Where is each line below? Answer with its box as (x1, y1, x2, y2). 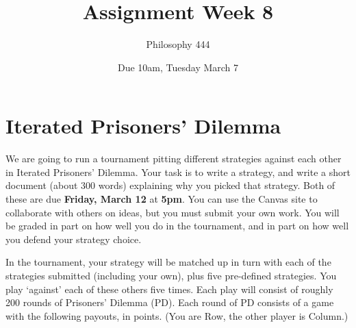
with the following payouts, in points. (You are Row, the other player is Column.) (5, 308, 348, 323)
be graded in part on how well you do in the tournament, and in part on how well (5, 218, 349, 233)
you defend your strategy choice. (5, 231, 142, 246)
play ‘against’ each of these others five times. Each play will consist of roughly (5, 281, 333, 296)
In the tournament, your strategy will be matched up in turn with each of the (5, 255, 331, 269)
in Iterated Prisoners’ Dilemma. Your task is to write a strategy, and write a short (5, 164, 351, 179)
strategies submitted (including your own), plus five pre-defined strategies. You (5, 268, 337, 282)
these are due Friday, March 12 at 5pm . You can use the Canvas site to (5, 192, 318, 206)
